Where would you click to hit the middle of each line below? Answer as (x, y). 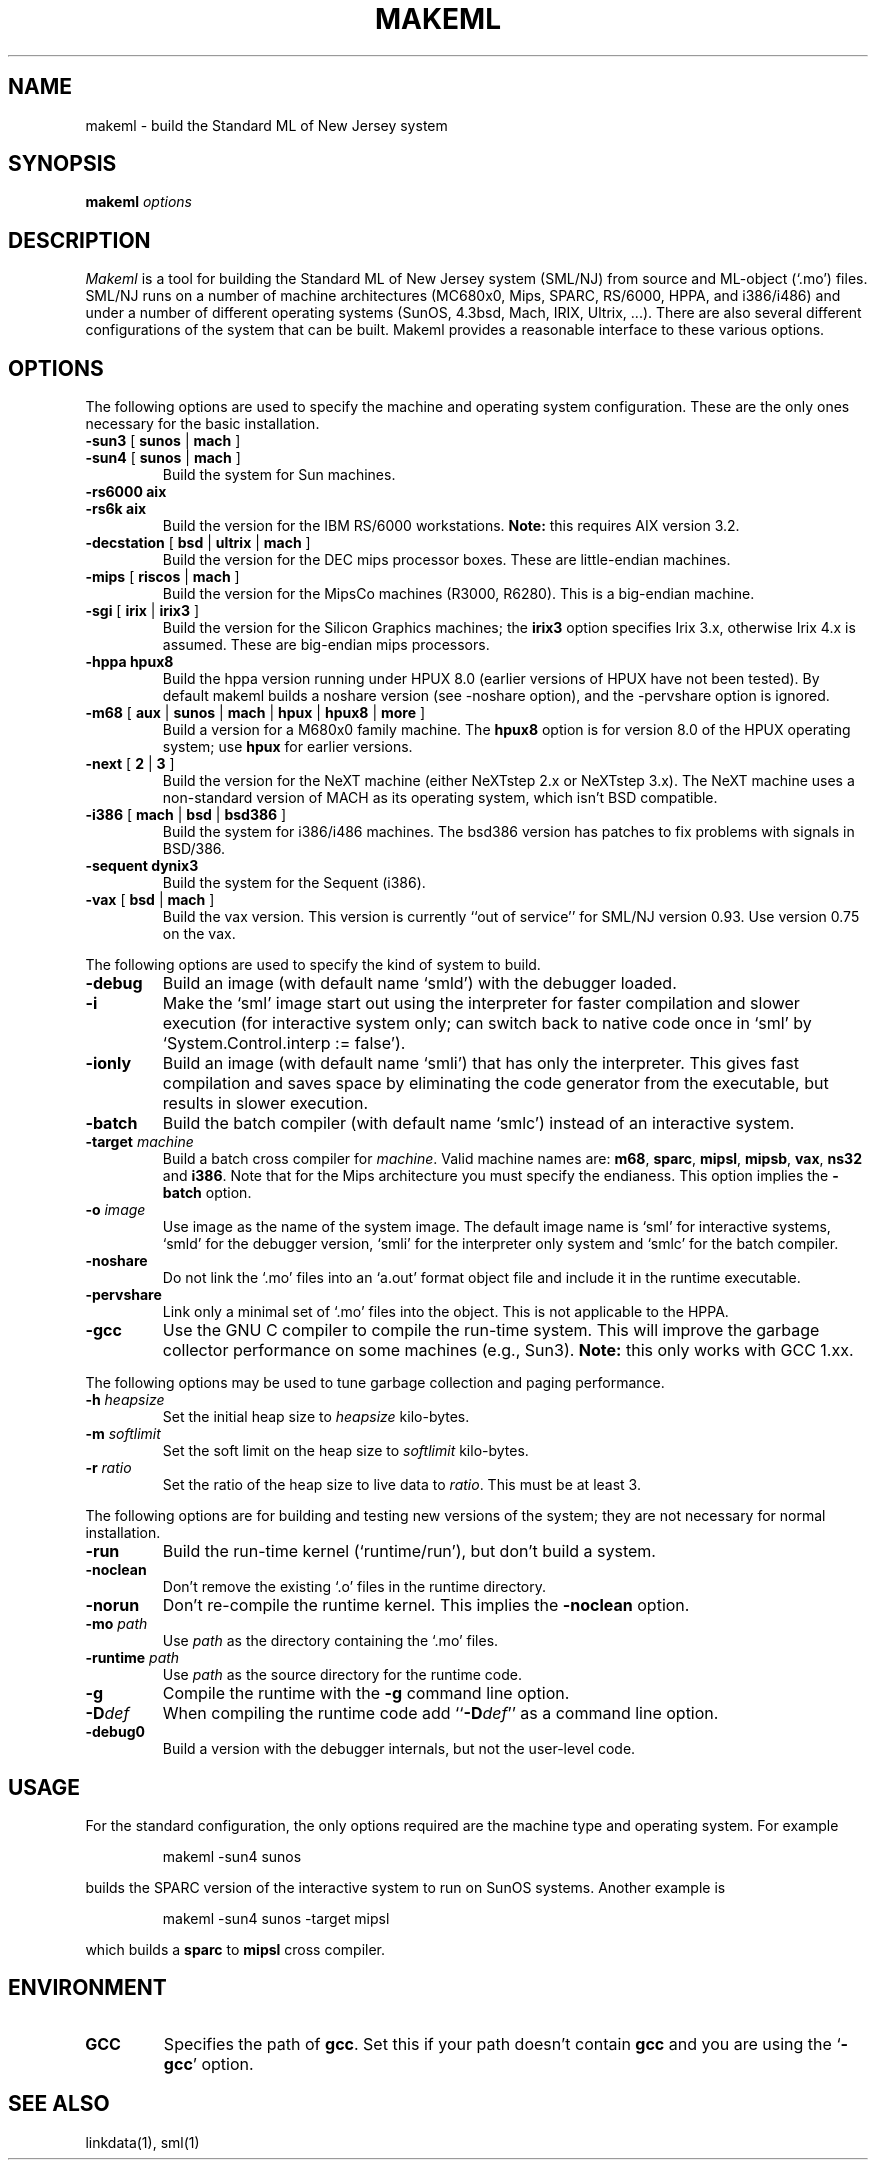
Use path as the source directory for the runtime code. (342, 1675)
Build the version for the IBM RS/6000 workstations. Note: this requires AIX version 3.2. (451, 526)
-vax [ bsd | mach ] (150, 900)
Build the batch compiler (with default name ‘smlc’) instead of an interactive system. (478, 1123)
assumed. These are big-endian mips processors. (326, 645)
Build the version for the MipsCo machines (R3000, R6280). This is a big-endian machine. (458, 594)
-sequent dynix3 (142, 866)
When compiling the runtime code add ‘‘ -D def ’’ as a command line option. (440, 1713)
